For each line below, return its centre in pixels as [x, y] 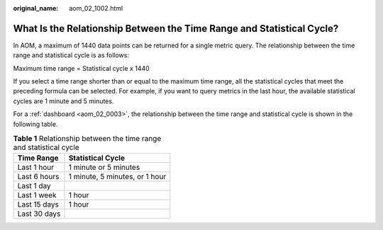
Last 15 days [38, 205]
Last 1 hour [36, 168]
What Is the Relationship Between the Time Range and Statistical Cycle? [176, 28]
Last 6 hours [38, 177]
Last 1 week [37, 195]
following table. [35, 124]
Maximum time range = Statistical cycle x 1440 [82, 68]
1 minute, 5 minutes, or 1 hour [117, 177]
